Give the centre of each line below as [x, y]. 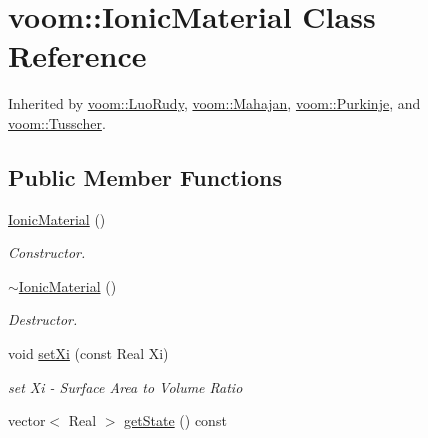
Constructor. [47, 252]
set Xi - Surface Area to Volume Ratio [125, 386]
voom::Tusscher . [57, 122]
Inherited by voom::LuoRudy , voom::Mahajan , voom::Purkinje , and [214, 103]
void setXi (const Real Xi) [88, 353]
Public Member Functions [145, 176]
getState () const [175, 420]
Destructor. [43, 319]
